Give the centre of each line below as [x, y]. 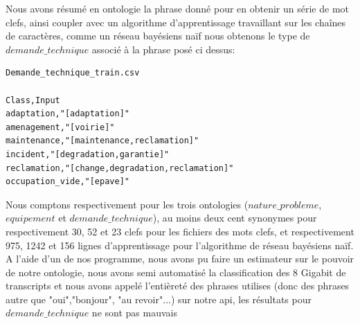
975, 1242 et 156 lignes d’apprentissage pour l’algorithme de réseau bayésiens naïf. [180, 245]
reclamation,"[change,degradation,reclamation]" [120, 168]
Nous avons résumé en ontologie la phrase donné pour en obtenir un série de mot [178, 8]
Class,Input [33, 100]
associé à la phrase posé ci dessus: [163, 49]
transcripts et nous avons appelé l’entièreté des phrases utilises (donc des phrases [178, 286]
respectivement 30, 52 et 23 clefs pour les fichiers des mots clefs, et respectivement [180, 231]
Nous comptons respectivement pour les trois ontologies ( [127, 204]
